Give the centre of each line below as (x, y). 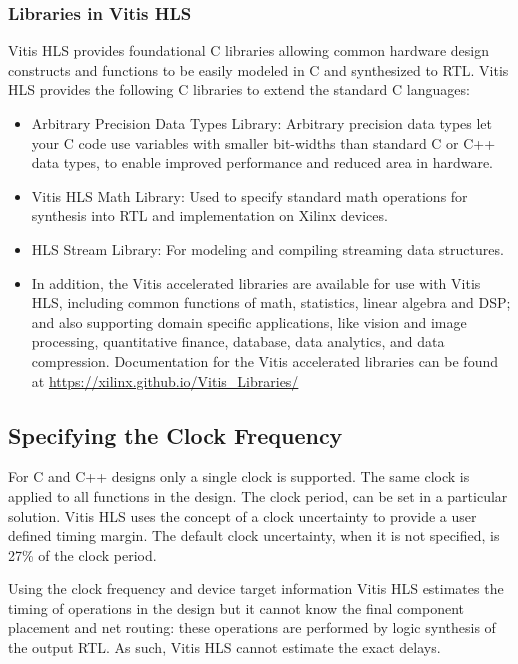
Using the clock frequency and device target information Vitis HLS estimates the (256, 588)
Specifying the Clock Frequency (175, 434)
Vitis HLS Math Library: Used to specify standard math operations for (249, 195)
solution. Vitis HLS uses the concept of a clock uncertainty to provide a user (242, 515)
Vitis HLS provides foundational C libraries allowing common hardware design (249, 50)
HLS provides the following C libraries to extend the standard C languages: (239, 89)
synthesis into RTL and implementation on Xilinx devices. (209, 215)
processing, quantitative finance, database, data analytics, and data (238, 341)
